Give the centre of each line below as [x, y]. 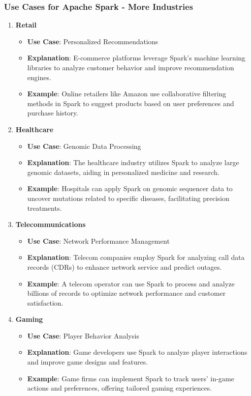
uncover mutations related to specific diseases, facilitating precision [128, 198]
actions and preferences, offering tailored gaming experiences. [120, 388]
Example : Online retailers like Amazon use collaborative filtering [127, 94]
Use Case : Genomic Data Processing [84, 146]
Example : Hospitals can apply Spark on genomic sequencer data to [130, 188]
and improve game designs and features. [88, 362]
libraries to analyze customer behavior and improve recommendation [131, 67]
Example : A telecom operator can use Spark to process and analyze [131, 283]
